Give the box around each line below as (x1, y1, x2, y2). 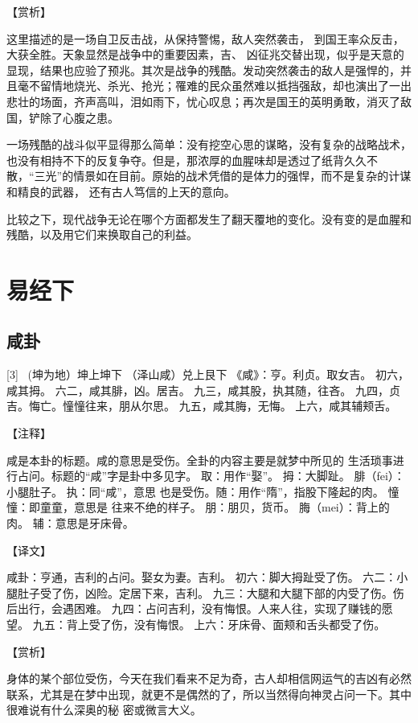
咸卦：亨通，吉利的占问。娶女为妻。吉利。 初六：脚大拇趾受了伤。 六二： (6, 569, 397, 585)
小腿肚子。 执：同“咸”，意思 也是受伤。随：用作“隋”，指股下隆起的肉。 (6, 483, 384, 499)
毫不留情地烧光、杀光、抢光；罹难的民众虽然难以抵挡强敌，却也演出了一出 (17, 77, 412, 94)
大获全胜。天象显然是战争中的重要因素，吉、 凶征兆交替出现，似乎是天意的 (6, 46, 404, 63)
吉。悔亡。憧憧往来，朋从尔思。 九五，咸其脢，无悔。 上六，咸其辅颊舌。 (6, 397, 397, 414)
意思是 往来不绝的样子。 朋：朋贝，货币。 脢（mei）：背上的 (73, 499, 390, 516)
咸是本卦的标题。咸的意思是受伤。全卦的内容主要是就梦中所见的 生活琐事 (6, 451, 393, 468)
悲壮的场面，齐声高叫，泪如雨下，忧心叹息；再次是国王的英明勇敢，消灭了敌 (6, 92, 412, 109)
